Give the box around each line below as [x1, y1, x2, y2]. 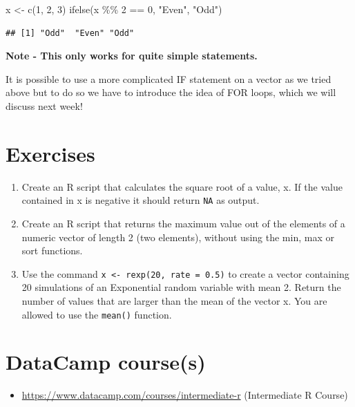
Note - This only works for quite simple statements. [6, 48, 258, 63]
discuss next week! [6, 98, 83, 113]
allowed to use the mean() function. [21, 307, 172, 321]
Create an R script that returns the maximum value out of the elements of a [21, 216, 345, 230]
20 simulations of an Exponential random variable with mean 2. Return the [21, 280, 341, 294]
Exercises [6, 139, 95, 167]
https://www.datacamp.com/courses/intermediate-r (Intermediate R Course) [21, 388, 348, 402]
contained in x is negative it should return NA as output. [21, 193, 260, 207]
